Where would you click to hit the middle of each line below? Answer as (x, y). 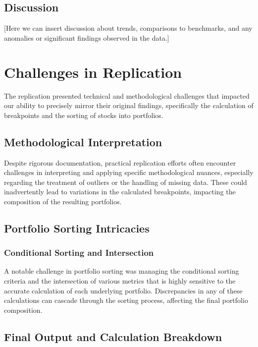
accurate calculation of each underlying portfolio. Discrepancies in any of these (123, 290)
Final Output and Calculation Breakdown (113, 336)
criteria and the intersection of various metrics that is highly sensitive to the (120, 281)
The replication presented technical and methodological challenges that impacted (127, 95)
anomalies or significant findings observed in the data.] (87, 37)
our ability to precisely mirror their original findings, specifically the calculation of (129, 105)
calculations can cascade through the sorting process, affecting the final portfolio (126, 300)
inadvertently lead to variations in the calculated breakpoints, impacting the (120, 192)
